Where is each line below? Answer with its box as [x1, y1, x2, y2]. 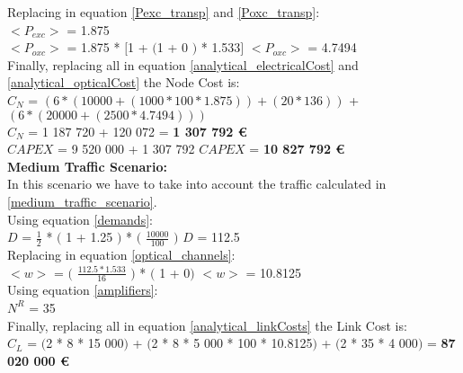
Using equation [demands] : [7, 209, 153, 228]
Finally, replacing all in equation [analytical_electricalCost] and [7, 55, 359, 74]
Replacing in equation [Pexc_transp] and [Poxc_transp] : [7, 3, 320, 21]
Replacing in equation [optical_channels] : [7, 244, 236, 263]
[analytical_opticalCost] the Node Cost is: [7, 73, 240, 92]
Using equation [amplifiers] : [7, 280, 158, 299]
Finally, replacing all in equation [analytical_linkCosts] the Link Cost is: [7, 315, 407, 334]
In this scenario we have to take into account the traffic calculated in [7, 174, 387, 193]
